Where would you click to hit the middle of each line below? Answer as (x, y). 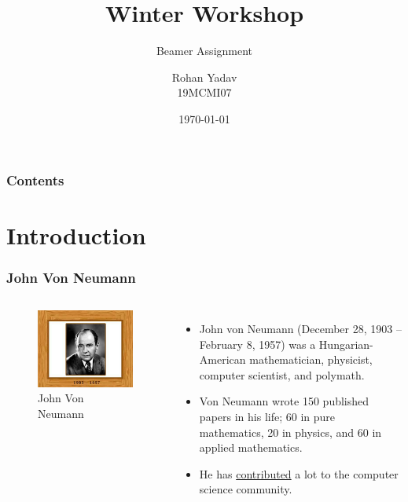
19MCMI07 (204, 92)
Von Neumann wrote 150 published (284, 401)
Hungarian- (346, 344)
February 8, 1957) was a (257, 344)
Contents (35, 180)
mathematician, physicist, (311, 359)
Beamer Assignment (204, 51)
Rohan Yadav (204, 77)
